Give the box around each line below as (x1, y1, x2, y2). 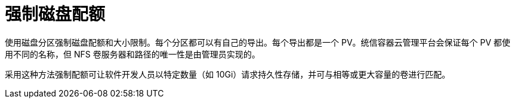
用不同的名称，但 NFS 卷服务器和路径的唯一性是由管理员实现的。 (5, 49, 260, 59)
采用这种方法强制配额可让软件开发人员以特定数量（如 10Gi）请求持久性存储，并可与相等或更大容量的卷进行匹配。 (5, 69, 451, 79)
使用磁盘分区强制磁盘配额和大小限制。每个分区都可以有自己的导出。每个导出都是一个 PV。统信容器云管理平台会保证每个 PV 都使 (5, 37, 511, 47)
